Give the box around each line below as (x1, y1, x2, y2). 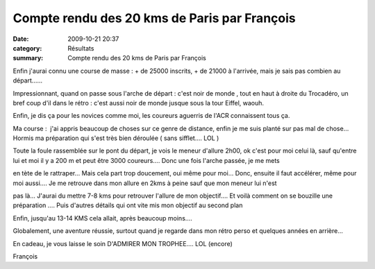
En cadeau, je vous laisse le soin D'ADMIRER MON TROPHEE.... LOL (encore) (12, 239, 233, 248)
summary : (12, 54, 44, 62)
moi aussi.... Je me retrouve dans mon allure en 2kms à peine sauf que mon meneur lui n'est (12, 179, 277, 187)
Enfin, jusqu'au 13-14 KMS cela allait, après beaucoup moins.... (12, 214, 192, 222)
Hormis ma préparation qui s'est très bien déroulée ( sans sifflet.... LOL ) (12, 134, 219, 142)
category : (12, 44, 42, 52)
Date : (12, 35, 29, 43)
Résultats (67, 44, 94, 52)
